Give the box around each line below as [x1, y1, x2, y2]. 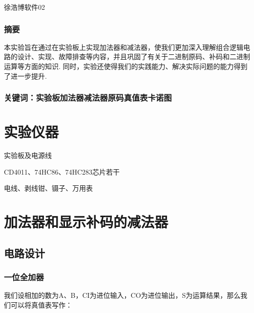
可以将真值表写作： [10, 299, 72, 310]
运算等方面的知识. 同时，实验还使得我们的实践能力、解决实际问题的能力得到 [4, 61, 248, 71]
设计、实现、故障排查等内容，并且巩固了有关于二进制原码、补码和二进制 [17, 51, 250, 62]
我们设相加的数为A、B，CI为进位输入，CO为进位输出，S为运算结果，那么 [4, 290, 241, 300]
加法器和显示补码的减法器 [4, 212, 169, 232]
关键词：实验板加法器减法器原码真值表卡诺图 [4, 91, 172, 104]
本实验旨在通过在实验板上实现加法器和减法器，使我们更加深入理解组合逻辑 [4, 42, 243, 52]
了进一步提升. [4, 70, 47, 81]
